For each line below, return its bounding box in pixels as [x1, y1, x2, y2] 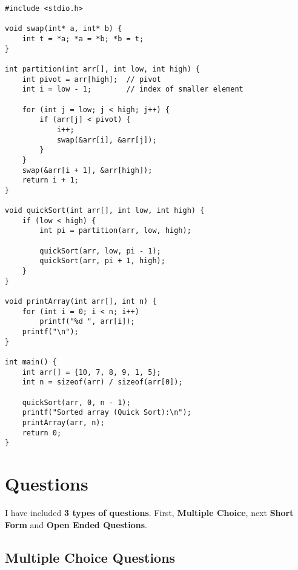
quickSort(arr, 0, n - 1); [22, 398, 131, 407]
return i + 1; [22, 176, 79, 185]
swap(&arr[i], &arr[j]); [56, 135, 157, 144]
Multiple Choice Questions [5, 548, 176, 566]
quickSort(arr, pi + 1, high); [39, 256, 165, 266]
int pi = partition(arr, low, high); [39, 226, 191, 235]
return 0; [22, 428, 62, 437]
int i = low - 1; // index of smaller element [22, 85, 243, 94]
